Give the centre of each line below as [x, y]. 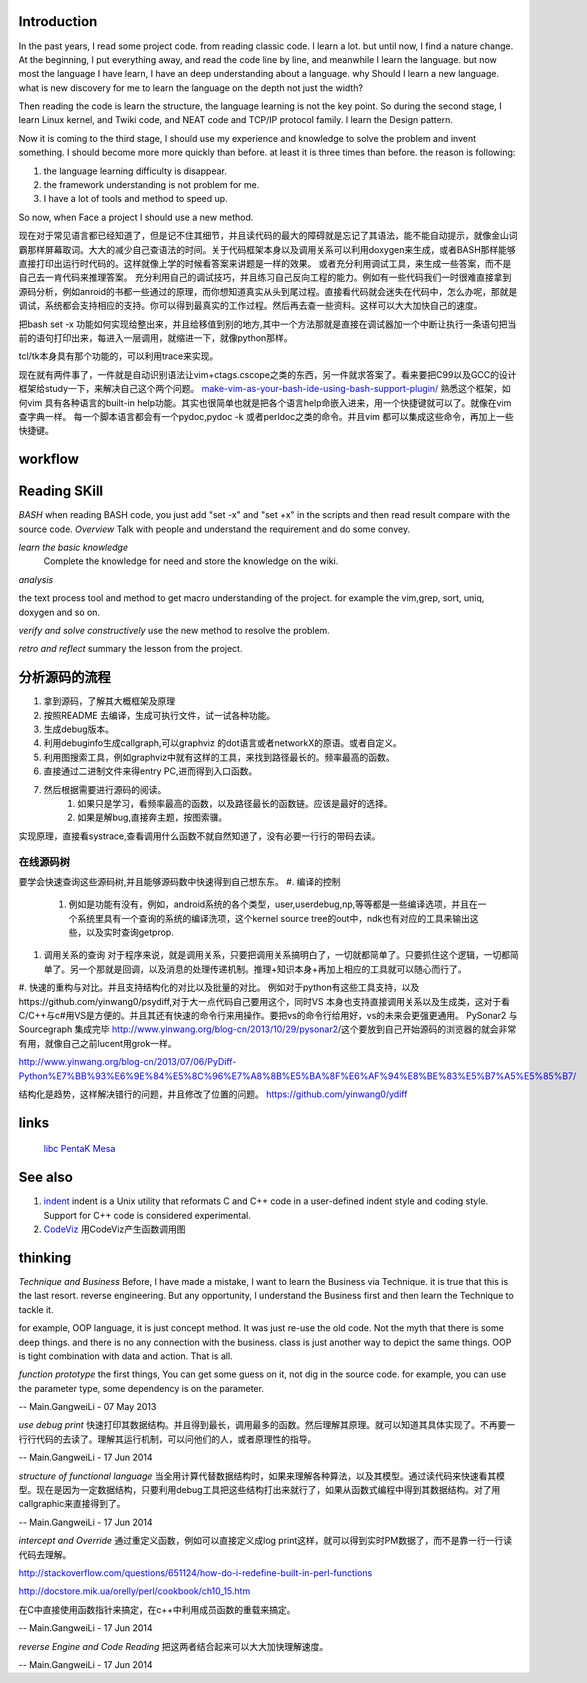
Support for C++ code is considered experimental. [147, 1215]
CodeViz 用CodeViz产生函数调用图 [114, 1229]
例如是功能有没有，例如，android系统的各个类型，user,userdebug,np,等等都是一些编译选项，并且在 [273, 904]
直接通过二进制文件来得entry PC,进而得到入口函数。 [150, 771]
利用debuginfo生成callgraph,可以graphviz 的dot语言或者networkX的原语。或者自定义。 [222, 743]
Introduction [58, 21]
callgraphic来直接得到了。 [72, 1504]
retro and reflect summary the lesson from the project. [130, 649]
